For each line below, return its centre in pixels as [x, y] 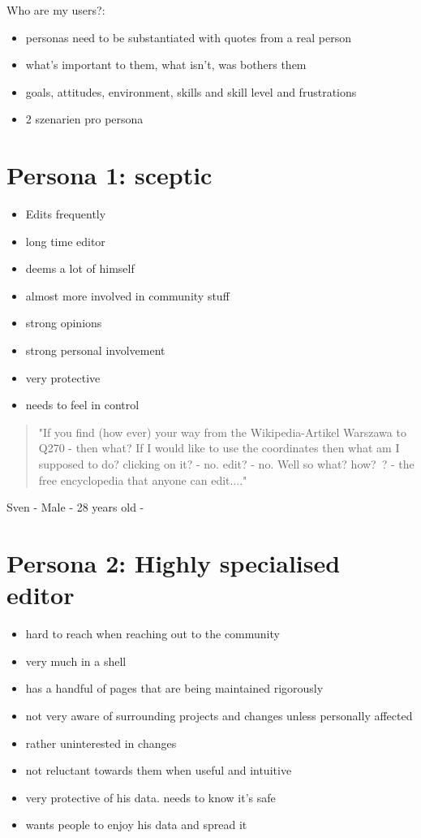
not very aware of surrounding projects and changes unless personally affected [219, 715]
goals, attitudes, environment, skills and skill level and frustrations [191, 91]
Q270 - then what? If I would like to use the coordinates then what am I [219, 448]
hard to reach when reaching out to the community [153, 634]
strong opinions [64, 323]
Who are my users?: [56, 10]
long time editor [65, 241]
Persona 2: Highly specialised [174, 563]
